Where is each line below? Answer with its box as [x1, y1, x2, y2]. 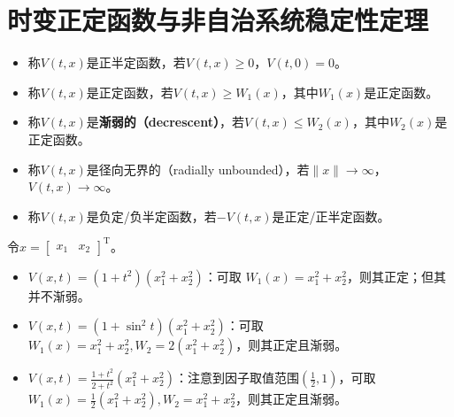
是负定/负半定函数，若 [86, 206, 217, 225]
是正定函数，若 [86, 82, 173, 101]
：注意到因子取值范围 [174, 368, 299, 387]
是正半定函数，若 [86, 53, 186, 72]
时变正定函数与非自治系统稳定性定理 [7, 2, 429, 38]
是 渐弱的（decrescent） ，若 [86, 112, 244, 131]
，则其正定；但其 [347, 266, 446, 285]
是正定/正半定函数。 [272, 206, 390, 225]
